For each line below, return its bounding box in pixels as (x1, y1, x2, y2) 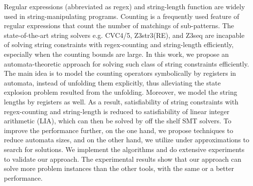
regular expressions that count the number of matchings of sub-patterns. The (4, 20, 234, 31)
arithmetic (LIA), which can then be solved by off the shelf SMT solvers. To (4, 116, 232, 126)
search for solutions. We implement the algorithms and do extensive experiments (4, 144, 245, 154)
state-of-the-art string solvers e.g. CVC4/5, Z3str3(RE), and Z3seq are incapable (4, 30, 245, 40)
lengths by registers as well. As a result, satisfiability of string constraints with (4, 96, 238, 106)
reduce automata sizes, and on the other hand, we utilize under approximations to (4, 135, 250, 145)
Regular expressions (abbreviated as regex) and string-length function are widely (4, 1, 245, 11)
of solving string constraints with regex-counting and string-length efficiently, (4, 39, 234, 50)
